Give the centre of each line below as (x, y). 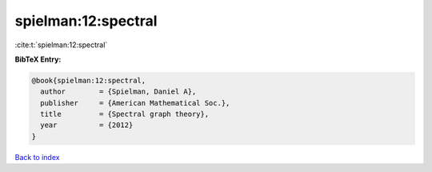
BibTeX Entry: (38, 59)
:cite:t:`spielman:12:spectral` (61, 45)
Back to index (37, 157)
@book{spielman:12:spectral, (89, 80)
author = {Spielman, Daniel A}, (118, 92)
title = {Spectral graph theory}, (125, 114)
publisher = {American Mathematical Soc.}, (135, 103)
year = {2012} (87, 125)
